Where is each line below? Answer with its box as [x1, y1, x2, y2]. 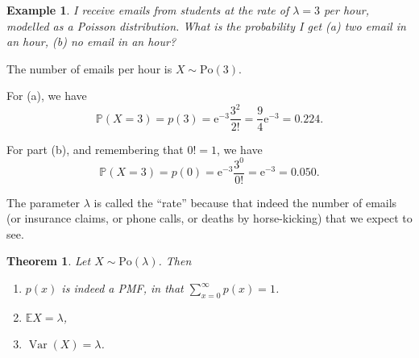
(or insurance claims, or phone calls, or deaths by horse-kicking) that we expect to [6, 210, 413, 227]
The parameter [6, 194, 81, 210]
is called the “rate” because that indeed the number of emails [93, 194, 397, 210]
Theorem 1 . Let [6, 252, 91, 269]
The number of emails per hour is [6, 60, 172, 77]
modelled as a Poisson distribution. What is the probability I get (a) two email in [6, 17, 406, 34]
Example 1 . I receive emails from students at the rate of [6, 2, 289, 18]
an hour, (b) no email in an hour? [6, 33, 176, 50]
